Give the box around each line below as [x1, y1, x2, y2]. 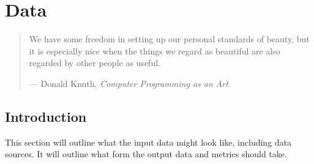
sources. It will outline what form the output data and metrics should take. [5, 147, 287, 160]
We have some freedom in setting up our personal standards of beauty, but [29, 32, 310, 45]
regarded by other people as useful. [29, 56, 160, 69]
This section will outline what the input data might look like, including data [5, 135, 292, 148]
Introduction [5, 106, 87, 125]
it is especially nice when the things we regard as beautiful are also [29, 44, 280, 57]
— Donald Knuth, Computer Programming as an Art [29, 76, 229, 89]
